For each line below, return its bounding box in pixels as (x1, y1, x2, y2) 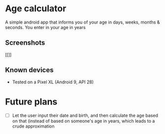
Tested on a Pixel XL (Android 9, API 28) (12, 79, 94, 85)
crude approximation (12, 123, 55, 129)
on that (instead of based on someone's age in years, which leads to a (12, 118, 155, 124)
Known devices (5, 66, 54, 74)
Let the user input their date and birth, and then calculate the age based (12, 112, 159, 118)
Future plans (5, 96, 58, 107)
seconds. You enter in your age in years (5, 24, 86, 30)
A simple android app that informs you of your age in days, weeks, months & (5, 19, 160, 25)
